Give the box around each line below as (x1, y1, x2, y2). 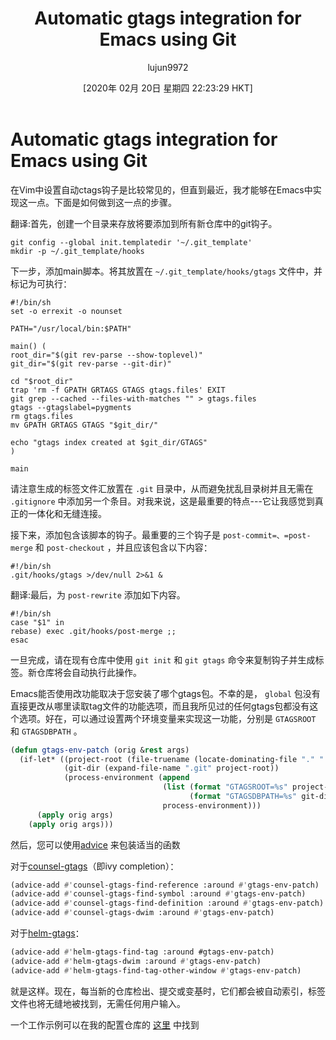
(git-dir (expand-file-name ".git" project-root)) (63, 763, 280, 774)
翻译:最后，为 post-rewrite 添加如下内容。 (10, 588, 186, 601)
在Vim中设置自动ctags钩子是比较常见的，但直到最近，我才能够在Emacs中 (10, 183, 313, 196)
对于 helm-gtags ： (10, 927, 85, 939)
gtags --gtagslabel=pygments (10, 402, 132, 412)
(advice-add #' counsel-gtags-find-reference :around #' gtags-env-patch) (10, 880, 320, 890)
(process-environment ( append (63, 773, 190, 783)
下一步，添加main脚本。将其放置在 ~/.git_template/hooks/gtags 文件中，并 (10, 265, 323, 277)
